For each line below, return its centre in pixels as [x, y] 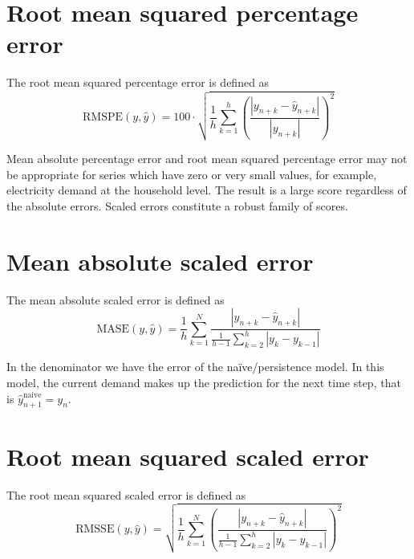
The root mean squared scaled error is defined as [126, 494]
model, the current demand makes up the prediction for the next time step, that [204, 383]
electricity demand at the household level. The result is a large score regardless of [207, 190]
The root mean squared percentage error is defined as [138, 82]
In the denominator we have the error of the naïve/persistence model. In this [195, 367]
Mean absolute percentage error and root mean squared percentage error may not [207, 159]
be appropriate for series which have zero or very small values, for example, [192, 174]
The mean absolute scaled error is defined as [116, 299]
